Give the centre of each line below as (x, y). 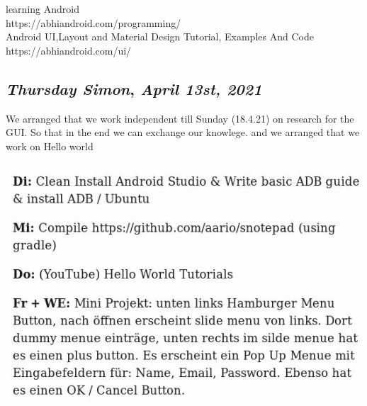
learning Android (43, 9)
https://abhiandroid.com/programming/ (94, 22)
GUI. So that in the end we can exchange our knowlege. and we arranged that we (183, 132)
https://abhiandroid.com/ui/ (69, 50)
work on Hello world (50, 146)
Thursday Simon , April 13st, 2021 (134, 88)
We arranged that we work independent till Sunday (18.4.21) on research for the (180, 118)
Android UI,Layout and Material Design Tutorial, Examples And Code (160, 36)
